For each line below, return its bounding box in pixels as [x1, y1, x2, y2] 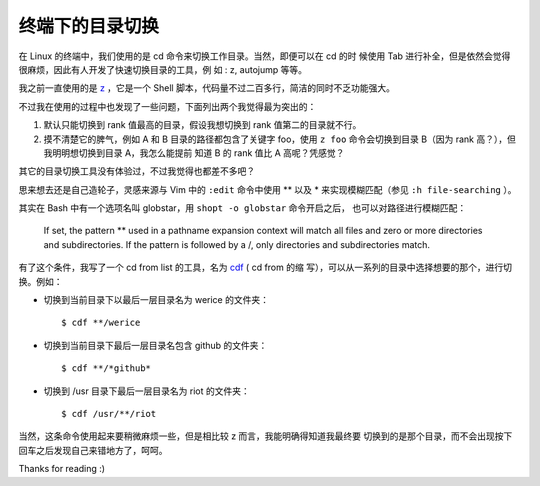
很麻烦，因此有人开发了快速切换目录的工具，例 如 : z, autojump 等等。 [18, 63, 307, 75]
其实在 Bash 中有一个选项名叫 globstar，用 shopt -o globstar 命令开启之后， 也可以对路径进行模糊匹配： [18, 202, 467, 214]
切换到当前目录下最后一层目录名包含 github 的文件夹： [43, 339, 268, 351]
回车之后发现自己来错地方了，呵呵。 [18, 444, 168, 456]
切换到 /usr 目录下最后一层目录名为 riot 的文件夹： [43, 385, 250, 397]
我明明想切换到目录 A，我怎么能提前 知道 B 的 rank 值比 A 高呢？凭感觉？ [43, 146, 345, 159]
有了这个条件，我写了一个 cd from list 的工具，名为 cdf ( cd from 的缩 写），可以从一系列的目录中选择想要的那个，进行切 [18, 261, 512, 274]
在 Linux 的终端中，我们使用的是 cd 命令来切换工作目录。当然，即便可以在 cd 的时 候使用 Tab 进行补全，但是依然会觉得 [18, 50, 511, 62]
